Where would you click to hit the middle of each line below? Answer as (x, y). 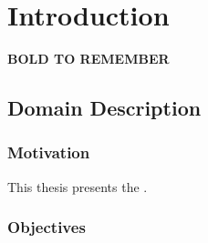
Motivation (49, 152)
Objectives (47, 227)
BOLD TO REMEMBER (88, 59)
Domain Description (104, 108)
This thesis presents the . (78, 186)
